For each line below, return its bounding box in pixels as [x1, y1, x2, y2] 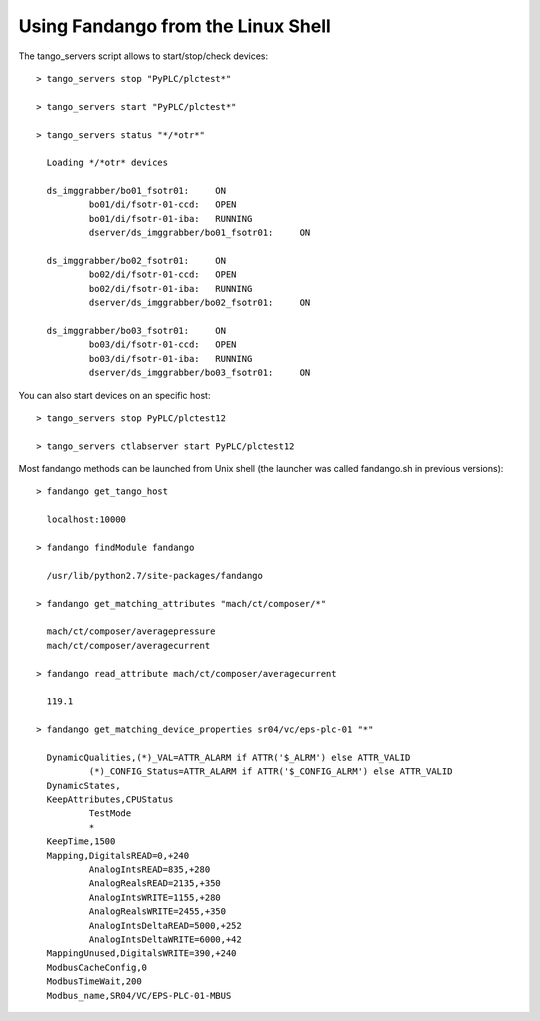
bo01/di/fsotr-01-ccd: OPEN [88, 199, 237, 210]
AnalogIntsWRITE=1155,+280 [88, 891, 222, 903]
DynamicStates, [46, 780, 121, 791]
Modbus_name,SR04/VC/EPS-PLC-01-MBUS [46, 990, 232, 1001]
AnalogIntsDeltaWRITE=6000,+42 [88, 933, 242, 945]
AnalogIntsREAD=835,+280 [88, 864, 211, 875]
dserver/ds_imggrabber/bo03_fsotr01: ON [88, 367, 311, 379]
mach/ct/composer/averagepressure [46, 626, 216, 637]
